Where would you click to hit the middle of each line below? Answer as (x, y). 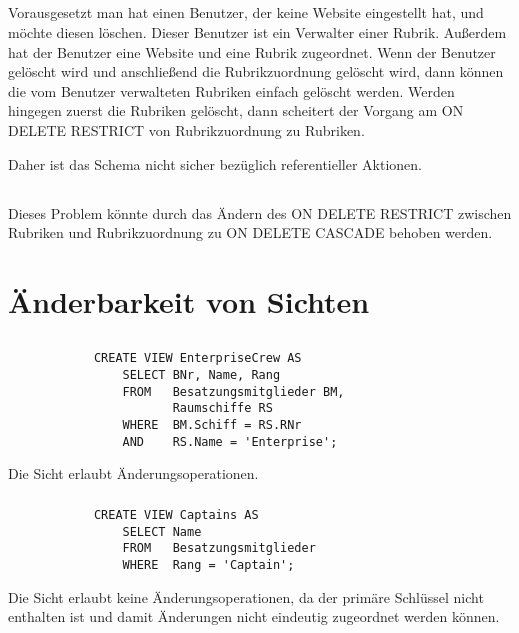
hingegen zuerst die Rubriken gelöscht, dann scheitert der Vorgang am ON (236, 110)
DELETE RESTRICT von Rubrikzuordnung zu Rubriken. (186, 129)
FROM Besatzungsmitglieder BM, (233, 391)
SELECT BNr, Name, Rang (201, 375)
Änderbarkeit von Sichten (189, 300)
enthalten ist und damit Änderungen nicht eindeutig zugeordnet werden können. (254, 616)
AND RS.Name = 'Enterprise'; (230, 441)
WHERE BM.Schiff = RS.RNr (212, 425)
